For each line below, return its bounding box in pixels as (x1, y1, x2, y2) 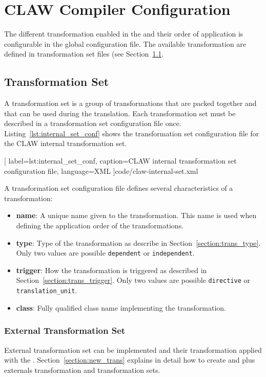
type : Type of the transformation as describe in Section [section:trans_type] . (16, 237, 261, 248)
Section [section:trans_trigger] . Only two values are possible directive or (16, 275, 251, 285)
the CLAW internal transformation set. (4, 138, 127, 149)
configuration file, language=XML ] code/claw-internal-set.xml (4, 165, 198, 176)
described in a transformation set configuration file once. (4, 118, 181, 129)
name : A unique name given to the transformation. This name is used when (16, 210, 257, 221)
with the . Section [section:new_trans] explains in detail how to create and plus (4, 354, 255, 365)
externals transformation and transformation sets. (4, 364, 160, 375)
